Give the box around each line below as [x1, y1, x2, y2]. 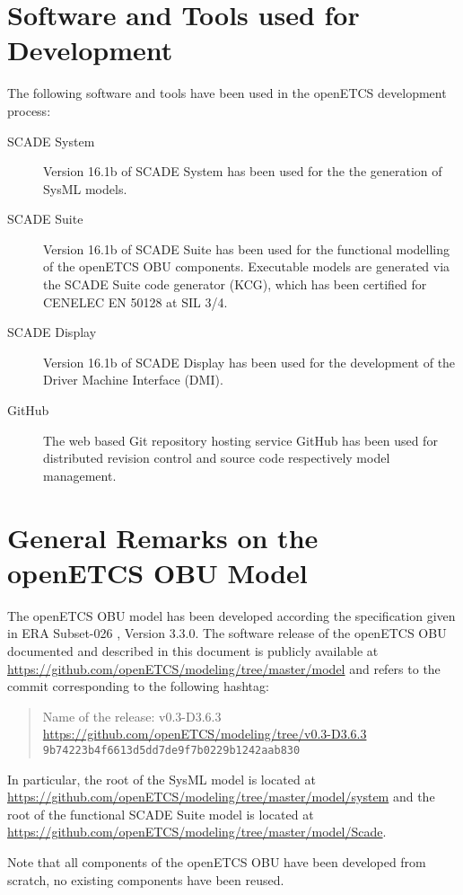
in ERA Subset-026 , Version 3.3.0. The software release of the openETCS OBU [7, 624, 447, 642]
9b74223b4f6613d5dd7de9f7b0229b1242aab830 [42, 743, 301, 757]
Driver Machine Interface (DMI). [43, 370, 223, 389]
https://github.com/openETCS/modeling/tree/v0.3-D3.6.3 [42, 724, 367, 743]
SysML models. [43, 179, 127, 198]
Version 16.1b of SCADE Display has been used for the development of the [43, 352, 456, 371]
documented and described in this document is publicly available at [7, 641, 379, 660]
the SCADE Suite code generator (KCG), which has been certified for [43, 275, 427, 294]
